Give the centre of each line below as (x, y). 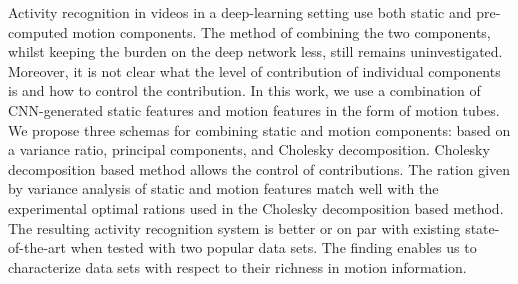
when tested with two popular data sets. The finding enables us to (273, 247)
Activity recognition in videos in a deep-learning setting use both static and (240, 12)
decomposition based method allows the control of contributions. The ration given (259, 168)
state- (482, 227)
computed (38, 31)
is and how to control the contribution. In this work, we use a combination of (244, 90)
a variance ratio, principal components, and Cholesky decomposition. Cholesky (249, 149)
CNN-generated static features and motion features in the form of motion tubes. (254, 109)
